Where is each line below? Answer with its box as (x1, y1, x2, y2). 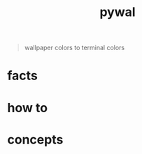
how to (7, 100, 48, 116)
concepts (7, 132, 64, 147)
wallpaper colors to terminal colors (24, 43, 125, 52)
